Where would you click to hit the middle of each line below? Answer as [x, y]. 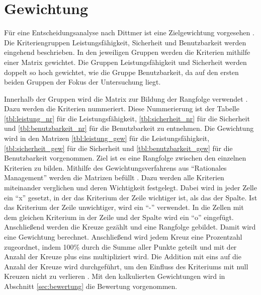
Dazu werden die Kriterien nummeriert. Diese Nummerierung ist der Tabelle [122, 108]
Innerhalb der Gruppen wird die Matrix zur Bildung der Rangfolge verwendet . [126, 98]
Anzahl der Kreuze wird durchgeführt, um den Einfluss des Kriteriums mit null [126, 266]
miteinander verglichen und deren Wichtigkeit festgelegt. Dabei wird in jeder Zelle [130, 188]
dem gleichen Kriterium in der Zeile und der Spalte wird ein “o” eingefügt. [119, 217]
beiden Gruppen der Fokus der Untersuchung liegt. [82, 82]
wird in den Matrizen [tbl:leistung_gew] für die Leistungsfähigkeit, [107, 138]
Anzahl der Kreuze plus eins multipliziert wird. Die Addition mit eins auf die [123, 256]
